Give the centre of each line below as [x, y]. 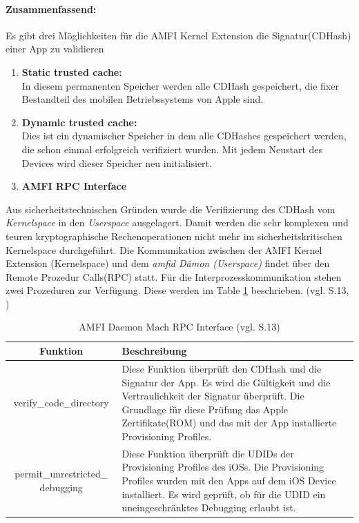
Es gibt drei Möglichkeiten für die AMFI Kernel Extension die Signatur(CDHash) [178, 35]
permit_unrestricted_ [61, 474]
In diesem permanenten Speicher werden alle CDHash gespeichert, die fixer [180, 85]
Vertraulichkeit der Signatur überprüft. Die [213, 396]
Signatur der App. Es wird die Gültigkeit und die [226, 382]
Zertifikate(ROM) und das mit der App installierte [229, 423]
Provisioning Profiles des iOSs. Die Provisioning [223, 467]
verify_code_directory [61, 402]
